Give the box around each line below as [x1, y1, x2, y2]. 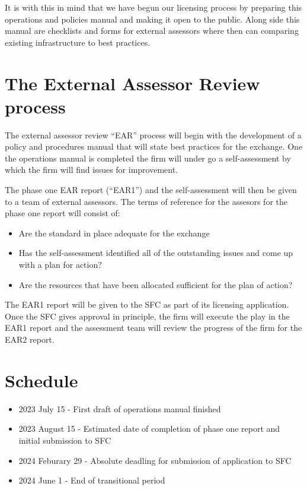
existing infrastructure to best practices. [5, 36, 151, 48]
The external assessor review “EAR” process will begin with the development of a [5, 128, 302, 141]
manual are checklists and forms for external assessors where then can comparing [5, 24, 299, 37]
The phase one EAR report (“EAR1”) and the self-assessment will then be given [5, 184, 297, 196]
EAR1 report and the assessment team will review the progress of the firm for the [5, 321, 302, 334]
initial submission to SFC [18, 434, 111, 446]
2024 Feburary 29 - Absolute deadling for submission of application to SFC [18, 454, 292, 466]
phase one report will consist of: [5, 207, 120, 219]
